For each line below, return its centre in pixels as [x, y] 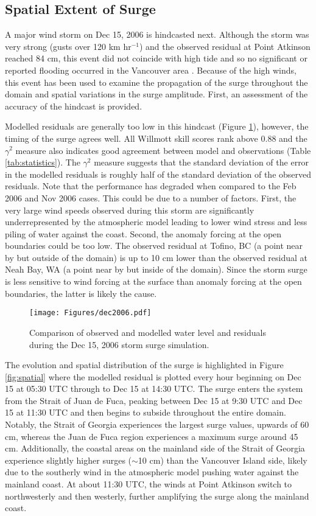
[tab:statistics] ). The [43, 162]
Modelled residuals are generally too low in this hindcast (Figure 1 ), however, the [157, 126]
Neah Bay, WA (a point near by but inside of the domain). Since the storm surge [156, 269]
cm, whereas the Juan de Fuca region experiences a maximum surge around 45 [152, 436]
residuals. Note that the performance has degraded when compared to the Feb [151, 186]
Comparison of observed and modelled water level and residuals [148, 332]
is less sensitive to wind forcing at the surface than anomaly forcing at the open [153, 281]
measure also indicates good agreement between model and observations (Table [163, 150]
